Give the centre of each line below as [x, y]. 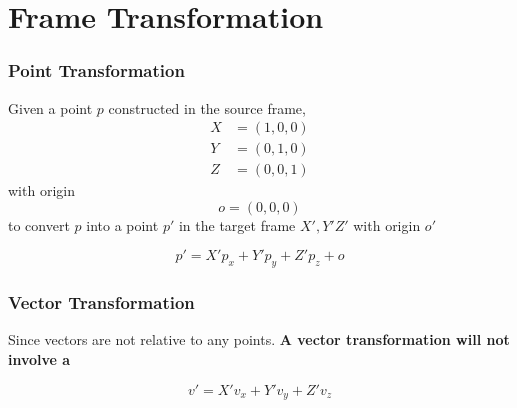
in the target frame [237, 224]
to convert [39, 224]
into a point [122, 224]
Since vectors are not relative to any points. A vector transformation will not [259, 339]
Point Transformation [96, 70]
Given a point [50, 107]
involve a [39, 359]
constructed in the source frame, [207, 107]
